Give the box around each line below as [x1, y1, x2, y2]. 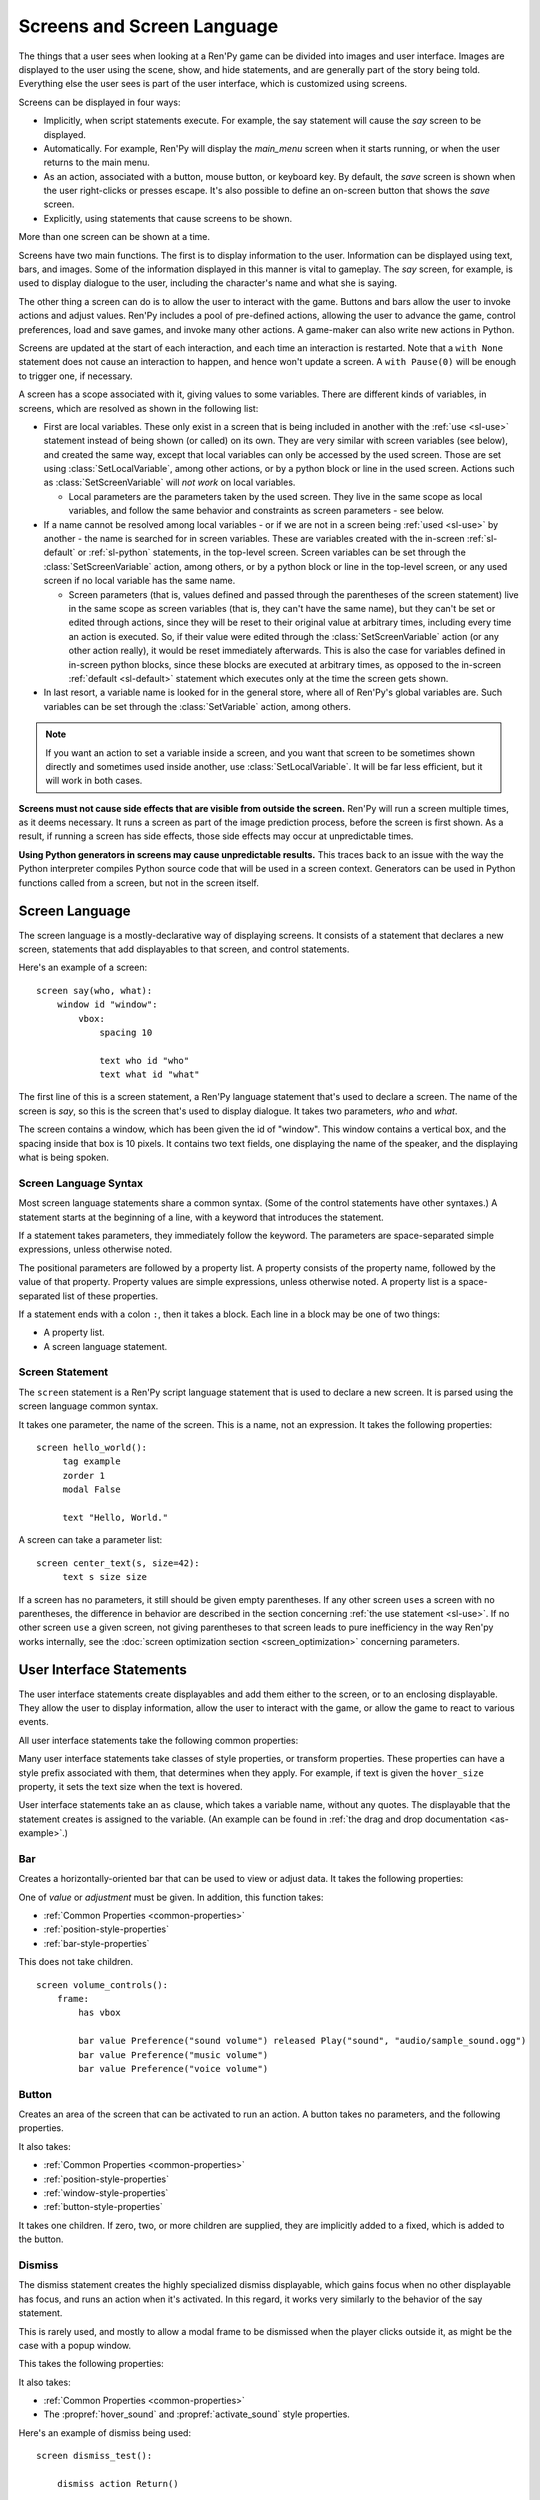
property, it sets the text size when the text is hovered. [18, 1780, 244, 1792]
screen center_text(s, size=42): [36, 1557, 200, 1569]
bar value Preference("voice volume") [78, 2063, 269, 2074]
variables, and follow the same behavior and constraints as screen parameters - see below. [68, 505, 445, 517]
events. [18, 1716, 49, 1728]
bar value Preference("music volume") [78, 2049, 269, 2060]
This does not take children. [18, 1956, 134, 1968]
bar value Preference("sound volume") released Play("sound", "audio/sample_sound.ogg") [78, 2035, 527, 2047]
